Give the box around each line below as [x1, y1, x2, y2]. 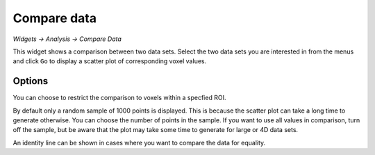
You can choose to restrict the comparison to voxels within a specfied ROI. [12, 94, 226, 102]
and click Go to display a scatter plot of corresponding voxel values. [12, 57, 207, 65]
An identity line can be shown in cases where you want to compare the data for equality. [12, 138, 266, 147]
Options [12, 75, 49, 87]
